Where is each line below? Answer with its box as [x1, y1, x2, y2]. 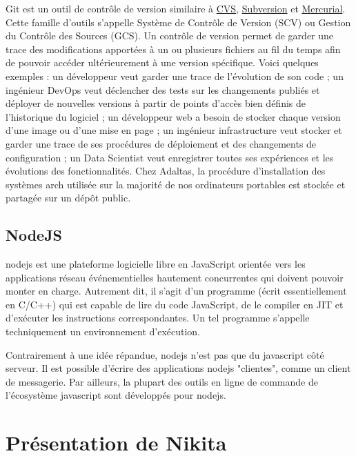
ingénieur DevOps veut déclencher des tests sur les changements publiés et [6, 82, 320, 97]
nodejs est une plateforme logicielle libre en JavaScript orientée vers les [6, 257, 306, 271]
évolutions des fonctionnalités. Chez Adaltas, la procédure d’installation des [6, 163, 326, 178]
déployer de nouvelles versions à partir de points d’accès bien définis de [6, 96, 306, 110]
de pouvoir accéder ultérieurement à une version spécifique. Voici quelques [6, 55, 319, 70]
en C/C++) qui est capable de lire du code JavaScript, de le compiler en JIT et [6, 297, 344, 311]
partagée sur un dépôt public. [6, 190, 131, 205]
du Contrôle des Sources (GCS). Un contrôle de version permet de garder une [6, 28, 334, 43]
